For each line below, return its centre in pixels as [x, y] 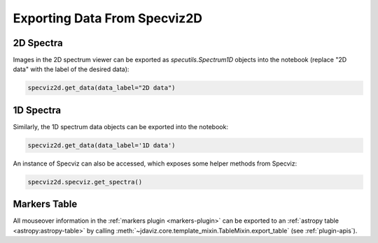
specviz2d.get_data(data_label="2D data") [101, 88]
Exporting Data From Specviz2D [108, 18]
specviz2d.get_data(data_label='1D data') [101, 145]
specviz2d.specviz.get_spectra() [85, 182]
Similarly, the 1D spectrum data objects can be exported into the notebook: [121, 126]
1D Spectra [37, 110]
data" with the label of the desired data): [71, 69]
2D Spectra [38, 43]
